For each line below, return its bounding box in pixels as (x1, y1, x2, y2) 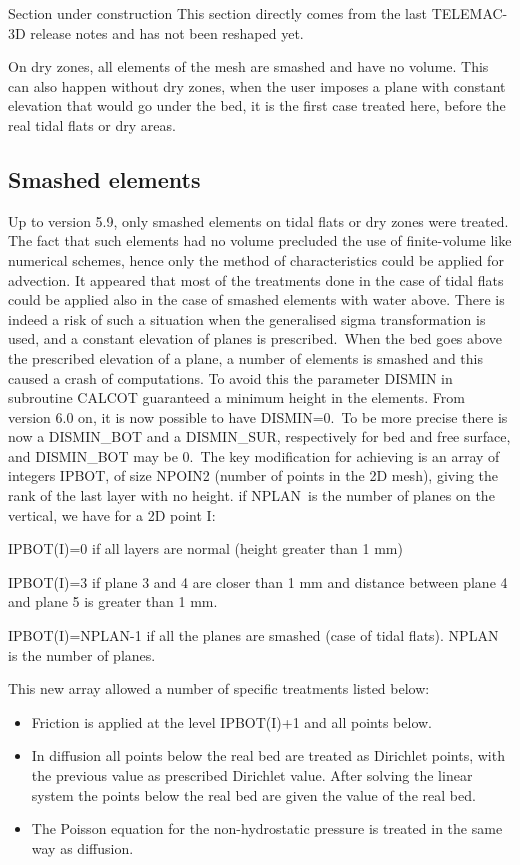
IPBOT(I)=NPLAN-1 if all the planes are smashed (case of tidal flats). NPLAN (8, 625, 499, 646)
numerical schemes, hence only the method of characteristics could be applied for (8, 249, 504, 270)
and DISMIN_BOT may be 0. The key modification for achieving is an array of (8, 445, 500, 466)
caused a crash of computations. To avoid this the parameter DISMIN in (8, 367, 453, 388)
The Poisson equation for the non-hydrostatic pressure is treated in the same (31, 818, 503, 839)
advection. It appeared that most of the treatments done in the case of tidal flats (8, 269, 504, 290)
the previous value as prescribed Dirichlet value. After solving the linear (31, 765, 473, 786)
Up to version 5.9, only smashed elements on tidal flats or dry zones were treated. (8, 210, 509, 231)
